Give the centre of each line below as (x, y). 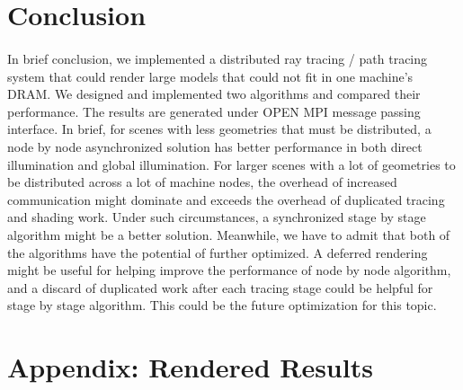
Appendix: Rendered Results (190, 367)
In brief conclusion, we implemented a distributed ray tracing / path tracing (218, 58)
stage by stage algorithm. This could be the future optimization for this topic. (222, 305)
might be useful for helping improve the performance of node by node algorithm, (229, 270)
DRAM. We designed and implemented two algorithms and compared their (214, 94)
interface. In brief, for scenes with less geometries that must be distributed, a (219, 129)
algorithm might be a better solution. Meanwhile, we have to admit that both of (229, 234)
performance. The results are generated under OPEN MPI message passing (214, 111)
